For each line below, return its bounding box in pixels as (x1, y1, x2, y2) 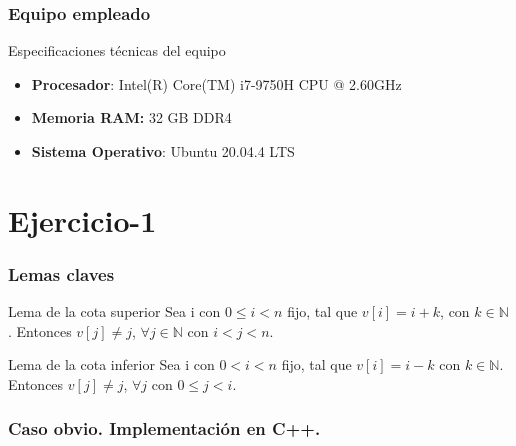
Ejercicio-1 (8, 199, 157, 240)
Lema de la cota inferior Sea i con (8, 354, 215, 375)
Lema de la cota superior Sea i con (8, 301, 221, 322)
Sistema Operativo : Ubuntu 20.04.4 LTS (31, 141, 295, 161)
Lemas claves (8, 261, 115, 286)
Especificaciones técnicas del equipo (8, 40, 226, 61)
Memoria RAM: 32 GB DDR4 (31, 107, 232, 128)
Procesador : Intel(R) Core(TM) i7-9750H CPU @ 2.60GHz (31, 73, 402, 94)
